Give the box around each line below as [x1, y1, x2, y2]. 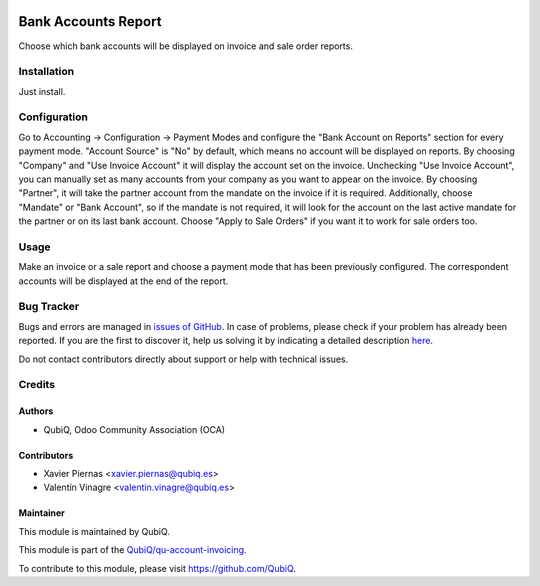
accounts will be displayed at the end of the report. [18, 275, 229, 287]
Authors [18, 405, 54, 417]
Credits [18, 378, 55, 392]
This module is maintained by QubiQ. [18, 525, 170, 537]
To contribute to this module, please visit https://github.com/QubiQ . [18, 562, 297, 574]
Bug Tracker [18, 300, 80, 314]
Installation [18, 65, 75, 79]
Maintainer [18, 507, 65, 519]
